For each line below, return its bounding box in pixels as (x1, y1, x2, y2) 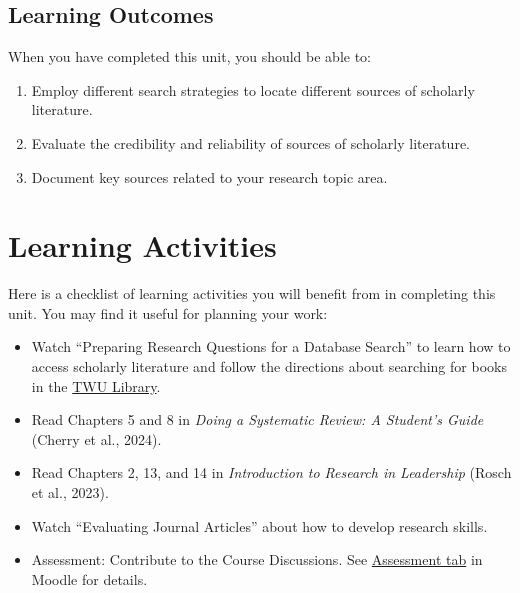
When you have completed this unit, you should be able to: (8, 46, 372, 67)
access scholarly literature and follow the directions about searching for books (31, 356, 507, 377)
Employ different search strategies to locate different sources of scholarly (31, 79, 475, 100)
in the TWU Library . (31, 375, 161, 396)
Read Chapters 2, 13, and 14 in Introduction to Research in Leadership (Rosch (31, 462, 512, 483)
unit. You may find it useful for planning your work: (8, 302, 328, 323)
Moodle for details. (31, 568, 148, 589)
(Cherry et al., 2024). (31, 428, 162, 449)
